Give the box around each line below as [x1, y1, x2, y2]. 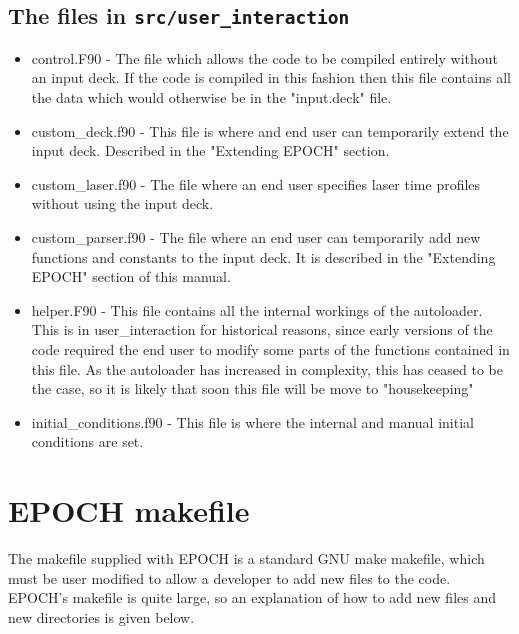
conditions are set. [31, 431, 144, 452]
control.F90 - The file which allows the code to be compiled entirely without [31, 47, 499, 68]
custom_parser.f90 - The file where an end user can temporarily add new [31, 226, 481, 247]
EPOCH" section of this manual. [31, 266, 231, 287]
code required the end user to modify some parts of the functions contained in [31, 338, 510, 359]
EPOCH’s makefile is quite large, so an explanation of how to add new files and [8, 587, 497, 608]
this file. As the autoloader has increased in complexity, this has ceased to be [31, 358, 503, 379]
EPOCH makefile [8, 490, 250, 531]
